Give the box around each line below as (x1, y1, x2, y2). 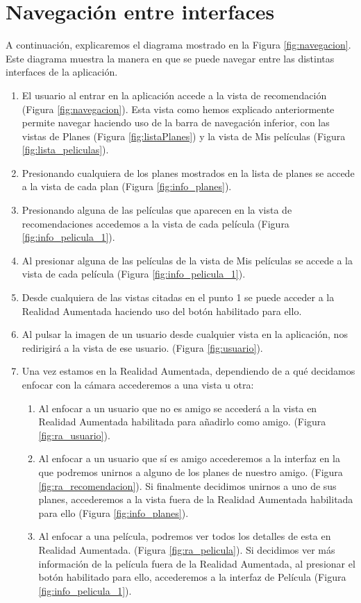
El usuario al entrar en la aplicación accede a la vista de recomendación (22, 87, 327, 102)
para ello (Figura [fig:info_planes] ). (38, 505, 189, 520)
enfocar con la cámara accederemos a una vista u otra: (22, 377, 254, 391)
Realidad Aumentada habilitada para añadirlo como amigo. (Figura (38, 414, 326, 429)
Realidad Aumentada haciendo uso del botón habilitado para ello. (22, 303, 302, 318)
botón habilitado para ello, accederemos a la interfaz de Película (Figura (38, 570, 346, 584)
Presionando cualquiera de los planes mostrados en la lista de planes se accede (22, 165, 355, 180)
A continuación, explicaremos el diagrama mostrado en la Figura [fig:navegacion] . (6, 37, 351, 52)
